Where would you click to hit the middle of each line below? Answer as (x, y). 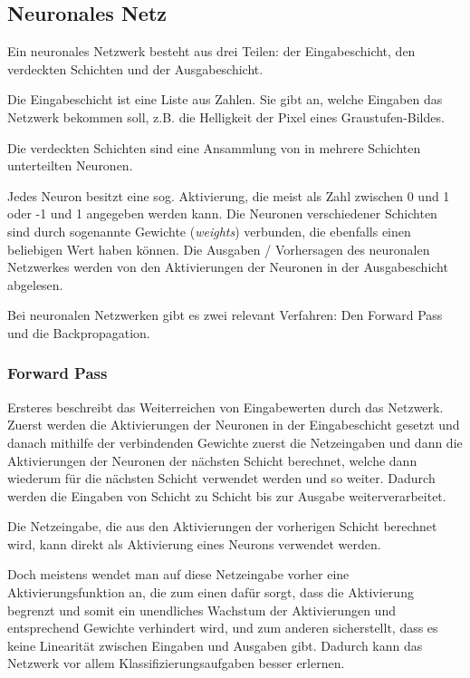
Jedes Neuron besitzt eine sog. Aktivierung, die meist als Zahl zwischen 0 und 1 (229, 195)
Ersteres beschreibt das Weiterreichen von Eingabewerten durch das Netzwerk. (225, 407)
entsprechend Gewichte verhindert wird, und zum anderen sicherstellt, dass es (223, 628)
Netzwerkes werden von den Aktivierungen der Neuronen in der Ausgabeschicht (228, 267)
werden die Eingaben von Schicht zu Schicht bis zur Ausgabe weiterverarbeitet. (227, 495)
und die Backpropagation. (79, 332)
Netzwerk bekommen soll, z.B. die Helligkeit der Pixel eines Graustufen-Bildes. (226, 116)
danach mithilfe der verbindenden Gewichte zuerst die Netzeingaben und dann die (235, 442)
